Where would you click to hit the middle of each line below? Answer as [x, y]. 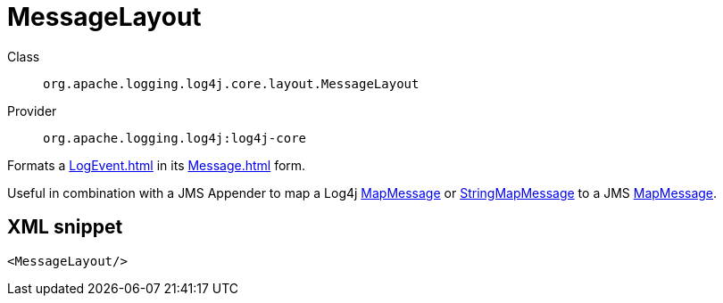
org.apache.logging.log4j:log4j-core [175, 138]
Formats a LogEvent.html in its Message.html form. [157, 165]
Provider [32, 111]
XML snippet [65, 227]
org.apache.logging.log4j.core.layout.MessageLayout [231, 83]
